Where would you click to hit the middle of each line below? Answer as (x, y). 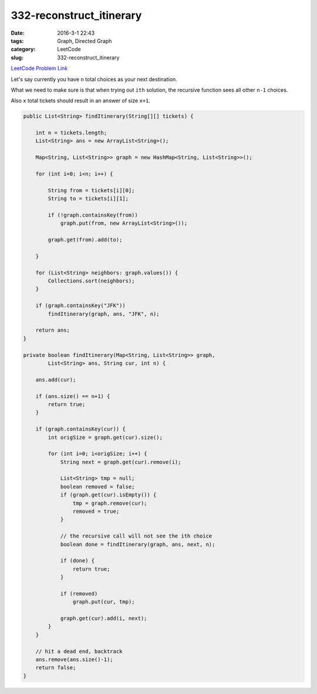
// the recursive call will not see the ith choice (136, 536)
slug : (17, 57)
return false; (56, 668)
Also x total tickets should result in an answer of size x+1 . (81, 101)
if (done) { (77, 561)
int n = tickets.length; (71, 133)
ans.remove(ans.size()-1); (75, 660)
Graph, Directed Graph (85, 41)
